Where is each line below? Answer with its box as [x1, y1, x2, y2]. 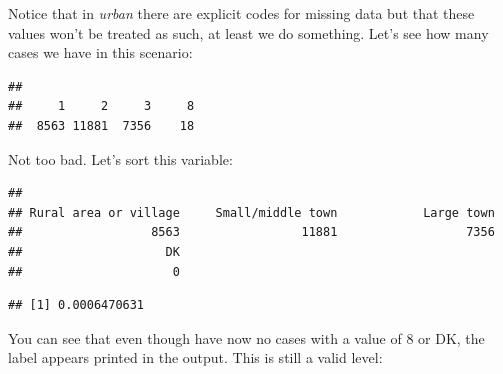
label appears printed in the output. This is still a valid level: [8, 347, 383, 368]
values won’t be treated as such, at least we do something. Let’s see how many [8, 22, 489, 43]
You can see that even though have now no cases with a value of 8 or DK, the [8, 327, 485, 348]
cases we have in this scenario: [8, 42, 193, 63]
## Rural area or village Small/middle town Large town [8, 205, 495, 220]
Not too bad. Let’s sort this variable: [8, 148, 233, 169]
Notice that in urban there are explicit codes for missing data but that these [8, 3, 475, 23]
